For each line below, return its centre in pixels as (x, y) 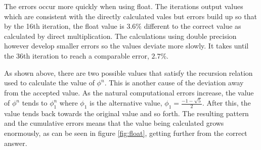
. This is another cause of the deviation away (174, 83)
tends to (35, 103)
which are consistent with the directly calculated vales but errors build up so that (130, 16)
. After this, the (226, 103)
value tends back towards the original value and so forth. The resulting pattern (126, 113)
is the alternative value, (126, 103)
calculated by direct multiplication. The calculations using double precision (120, 36)
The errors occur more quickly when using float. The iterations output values (124, 6)
